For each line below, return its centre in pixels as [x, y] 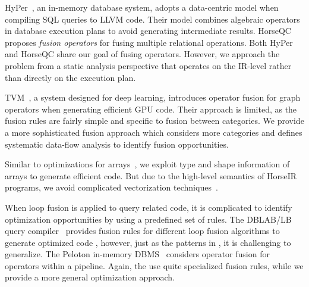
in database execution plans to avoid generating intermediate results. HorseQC [148, 31]
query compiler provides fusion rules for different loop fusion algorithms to [142, 231]
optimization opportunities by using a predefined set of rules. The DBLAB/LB [148, 219]
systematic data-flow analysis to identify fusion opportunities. [117, 144]
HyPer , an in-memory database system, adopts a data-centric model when [142, 7]
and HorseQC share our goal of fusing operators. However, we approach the [142, 54]
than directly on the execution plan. [70, 77]
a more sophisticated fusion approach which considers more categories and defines [154, 132]
